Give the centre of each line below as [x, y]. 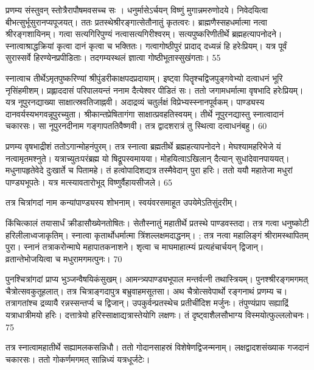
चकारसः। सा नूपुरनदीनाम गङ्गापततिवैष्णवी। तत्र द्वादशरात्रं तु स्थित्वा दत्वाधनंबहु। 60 [136, 126]
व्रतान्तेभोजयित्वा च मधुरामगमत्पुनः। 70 [64, 258]
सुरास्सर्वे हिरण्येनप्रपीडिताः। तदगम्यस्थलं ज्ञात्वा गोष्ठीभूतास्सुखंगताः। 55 [113, 58]
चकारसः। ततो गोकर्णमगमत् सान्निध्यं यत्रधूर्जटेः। [78, 359]
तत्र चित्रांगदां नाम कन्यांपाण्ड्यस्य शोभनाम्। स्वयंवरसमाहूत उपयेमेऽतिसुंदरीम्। [122, 202]
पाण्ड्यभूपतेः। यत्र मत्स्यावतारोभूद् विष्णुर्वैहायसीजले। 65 [89, 182]
